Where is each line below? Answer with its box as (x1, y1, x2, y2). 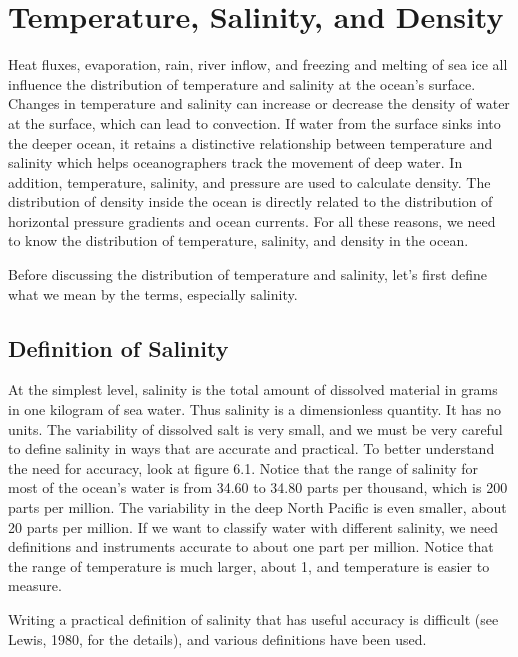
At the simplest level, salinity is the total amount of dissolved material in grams (8, 379, 498, 400)
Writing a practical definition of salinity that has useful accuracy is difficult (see (8, 608, 499, 629)
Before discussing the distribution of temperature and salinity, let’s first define (8, 264, 487, 285)
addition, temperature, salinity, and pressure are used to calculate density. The (8, 171, 491, 192)
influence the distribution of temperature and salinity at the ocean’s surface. (8, 73, 476, 94)
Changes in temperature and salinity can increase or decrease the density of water (8, 93, 510, 114)
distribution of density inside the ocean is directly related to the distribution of (8, 191, 493, 212)
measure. (8, 575, 62, 596)
